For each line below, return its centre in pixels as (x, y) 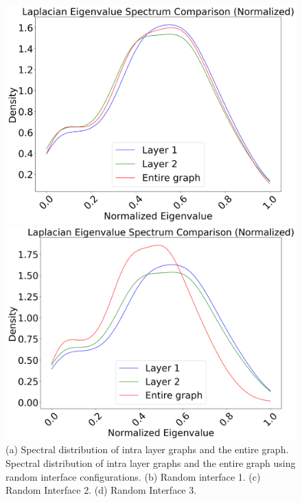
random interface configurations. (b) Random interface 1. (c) (133, 476)
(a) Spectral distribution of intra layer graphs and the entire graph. (147, 449)
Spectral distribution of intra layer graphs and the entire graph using (151, 463)
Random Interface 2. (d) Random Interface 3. (101, 490)
